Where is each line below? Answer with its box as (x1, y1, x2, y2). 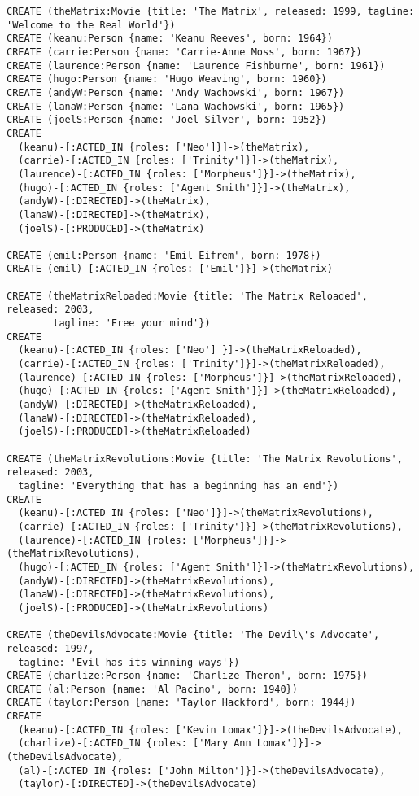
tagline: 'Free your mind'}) (53, 317, 211, 330)
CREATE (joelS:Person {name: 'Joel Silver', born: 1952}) (7, 114, 327, 126)
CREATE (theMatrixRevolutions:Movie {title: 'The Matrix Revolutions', (7, 453, 403, 465)
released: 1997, (7, 642, 94, 654)
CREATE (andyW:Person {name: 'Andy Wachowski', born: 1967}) (7, 86, 345, 98)
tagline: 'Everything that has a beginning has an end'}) (18, 479, 339, 492)
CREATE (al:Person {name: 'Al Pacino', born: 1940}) (7, 683, 298, 695)
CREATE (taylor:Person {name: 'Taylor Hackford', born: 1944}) (7, 697, 356, 709)
